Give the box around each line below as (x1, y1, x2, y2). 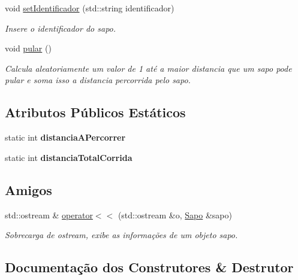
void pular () (5, 42, 52, 54)
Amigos (5, 180, 52, 199)
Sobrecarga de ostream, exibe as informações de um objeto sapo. (5, 229, 238, 241)
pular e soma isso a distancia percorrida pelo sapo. (5, 74, 191, 86)
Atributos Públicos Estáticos (5, 103, 186, 121)
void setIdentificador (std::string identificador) (5, 2, 174, 14)
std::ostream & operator (5, 208, 93, 221)
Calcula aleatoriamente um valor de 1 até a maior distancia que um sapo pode (5, 62, 292, 74)
